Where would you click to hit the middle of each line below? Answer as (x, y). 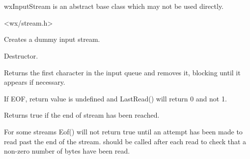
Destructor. (21, 55)
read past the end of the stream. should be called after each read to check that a (125, 141)
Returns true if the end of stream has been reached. (82, 115)
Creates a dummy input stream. (52, 39)
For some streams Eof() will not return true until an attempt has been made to (123, 131)
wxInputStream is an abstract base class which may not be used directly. (114, 6)
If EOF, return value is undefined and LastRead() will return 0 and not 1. (115, 98)
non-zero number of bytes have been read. (67, 151)
